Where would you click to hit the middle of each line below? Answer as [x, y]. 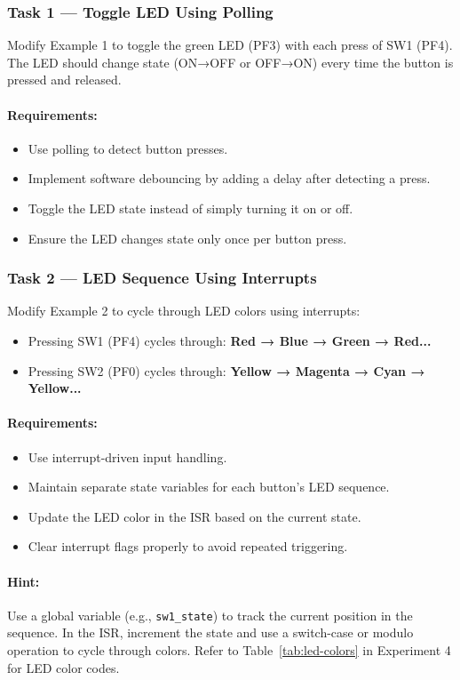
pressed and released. [64, 80]
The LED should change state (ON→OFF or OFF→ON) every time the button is [230, 62]
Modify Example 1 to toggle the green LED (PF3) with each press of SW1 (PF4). [230, 45]
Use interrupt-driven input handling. [127, 456]
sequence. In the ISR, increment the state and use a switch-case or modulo [210, 632]
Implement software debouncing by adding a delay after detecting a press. [229, 178]
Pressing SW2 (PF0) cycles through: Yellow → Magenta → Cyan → [226, 370]
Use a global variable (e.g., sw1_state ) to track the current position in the [210, 615]
